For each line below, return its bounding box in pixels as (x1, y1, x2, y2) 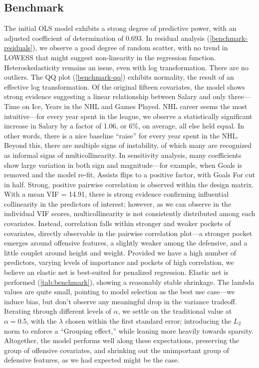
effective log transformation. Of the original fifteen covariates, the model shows (4, 81, 245, 92)
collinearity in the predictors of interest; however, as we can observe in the (4, 198, 232, 209)
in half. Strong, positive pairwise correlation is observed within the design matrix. (4, 179, 254, 189)
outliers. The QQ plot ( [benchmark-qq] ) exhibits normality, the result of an (4, 72, 234, 82)
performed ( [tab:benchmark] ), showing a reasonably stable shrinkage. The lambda (4, 276, 255, 287)
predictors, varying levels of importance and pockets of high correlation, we (4, 257, 234, 267)
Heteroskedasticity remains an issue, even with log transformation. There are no (4, 62, 249, 72)
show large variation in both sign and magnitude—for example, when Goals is (4, 159, 242, 170)
